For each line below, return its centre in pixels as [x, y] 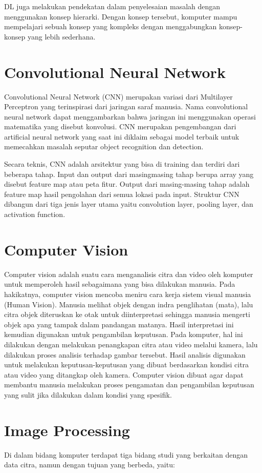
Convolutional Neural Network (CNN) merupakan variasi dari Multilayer [118, 96]
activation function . [35, 214]
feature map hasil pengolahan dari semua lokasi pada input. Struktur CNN [122, 194]
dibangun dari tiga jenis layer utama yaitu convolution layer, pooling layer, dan [129, 204]
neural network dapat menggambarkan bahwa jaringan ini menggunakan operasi [130, 116]
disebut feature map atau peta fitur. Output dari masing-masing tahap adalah [127, 184]
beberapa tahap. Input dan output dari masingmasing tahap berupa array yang [129, 174]
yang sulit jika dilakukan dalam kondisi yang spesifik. [88, 394]
